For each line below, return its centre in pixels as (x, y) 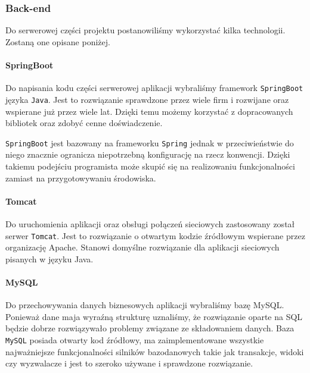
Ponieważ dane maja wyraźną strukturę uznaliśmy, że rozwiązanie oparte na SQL (154, 316)
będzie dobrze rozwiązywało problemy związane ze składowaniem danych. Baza (150, 328)
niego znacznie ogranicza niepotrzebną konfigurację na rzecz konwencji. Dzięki (148, 154)
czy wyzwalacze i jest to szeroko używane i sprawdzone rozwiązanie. (129, 363)
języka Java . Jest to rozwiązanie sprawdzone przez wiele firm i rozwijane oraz (147, 99)
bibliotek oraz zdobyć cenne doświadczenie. (84, 123)
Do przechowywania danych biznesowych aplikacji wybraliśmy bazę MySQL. (145, 305)
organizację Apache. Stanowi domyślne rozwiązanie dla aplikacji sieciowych (142, 247)
